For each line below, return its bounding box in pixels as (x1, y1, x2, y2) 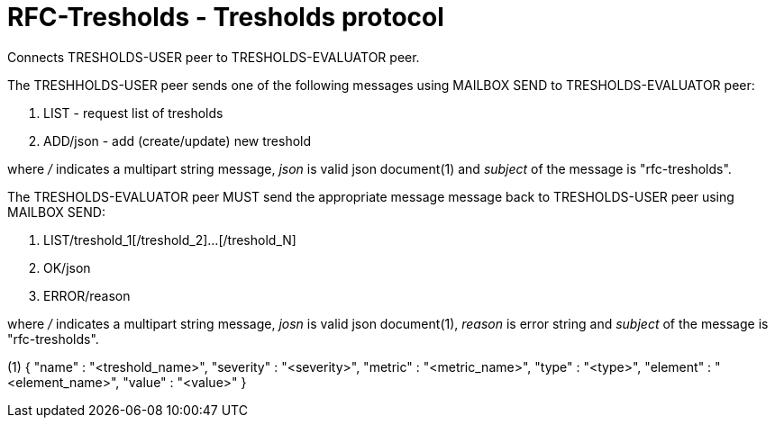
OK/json (43, 259, 91, 276)
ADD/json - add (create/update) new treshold (43, 132, 312, 149)
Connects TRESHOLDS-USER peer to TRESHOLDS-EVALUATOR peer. (7, 49, 420, 65)
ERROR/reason (43, 287, 131, 303)
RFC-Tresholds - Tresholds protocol (7, 2, 444, 32)
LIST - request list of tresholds (43, 104, 223, 121)
